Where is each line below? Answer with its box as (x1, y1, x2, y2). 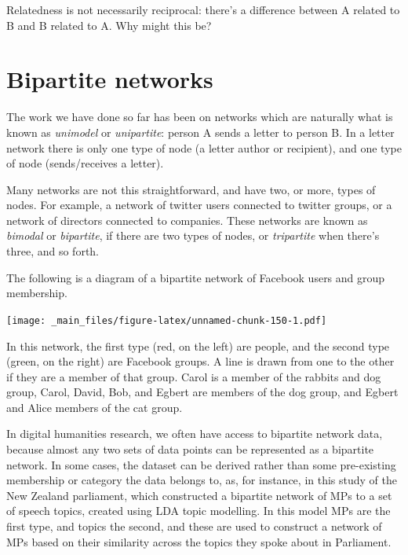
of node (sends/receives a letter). (6, 155, 164, 171)
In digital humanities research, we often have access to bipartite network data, (6, 425, 383, 442)
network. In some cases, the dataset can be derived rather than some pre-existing (6, 456, 396, 472)
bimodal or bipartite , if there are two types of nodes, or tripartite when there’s (6, 227, 380, 244)
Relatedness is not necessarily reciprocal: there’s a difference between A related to (6, 2, 400, 17)
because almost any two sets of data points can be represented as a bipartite (6, 441, 374, 458)
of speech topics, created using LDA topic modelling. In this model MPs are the (6, 502, 391, 519)
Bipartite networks (6, 63, 213, 95)
